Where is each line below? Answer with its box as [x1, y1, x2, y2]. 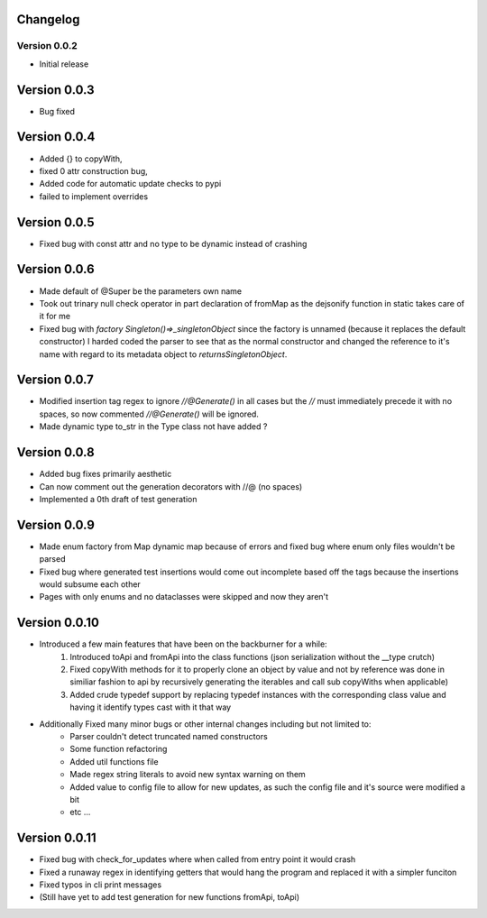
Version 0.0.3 [16, 82, 95, 97]
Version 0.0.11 [16, 831, 96, 846]
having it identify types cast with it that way [69, 702, 232, 712]
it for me [39, 311, 71, 322]
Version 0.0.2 [16, 40, 78, 52]
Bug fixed [39, 106, 76, 116]
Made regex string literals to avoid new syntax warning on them [69, 769, 306, 780]
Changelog [16, 12, 80, 27]
